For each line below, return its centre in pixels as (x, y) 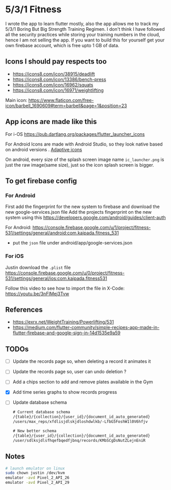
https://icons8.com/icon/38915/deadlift (54, 74)
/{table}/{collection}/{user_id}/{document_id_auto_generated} (81, 417)
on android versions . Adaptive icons (44, 149)
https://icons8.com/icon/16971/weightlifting (58, 90)
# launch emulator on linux (35, 468)
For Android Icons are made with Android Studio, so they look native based (84, 144)
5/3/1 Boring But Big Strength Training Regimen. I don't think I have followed (85, 29)
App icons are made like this (51, 122)
